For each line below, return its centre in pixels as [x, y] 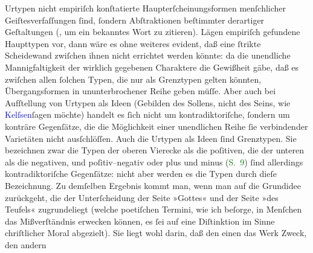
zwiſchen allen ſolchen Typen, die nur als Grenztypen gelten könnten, [133, 79]
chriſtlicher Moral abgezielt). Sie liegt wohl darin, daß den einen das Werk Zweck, [156, 233]
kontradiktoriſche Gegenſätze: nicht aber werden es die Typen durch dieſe [141, 174]
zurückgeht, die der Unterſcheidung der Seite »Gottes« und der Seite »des [142, 197]
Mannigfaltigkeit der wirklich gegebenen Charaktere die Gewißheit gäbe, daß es [152, 67]
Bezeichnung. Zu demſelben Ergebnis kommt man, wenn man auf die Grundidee [153, 185]
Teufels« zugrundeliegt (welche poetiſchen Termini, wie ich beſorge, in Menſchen [153, 209]
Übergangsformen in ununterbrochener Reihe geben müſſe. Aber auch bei [140, 91]
